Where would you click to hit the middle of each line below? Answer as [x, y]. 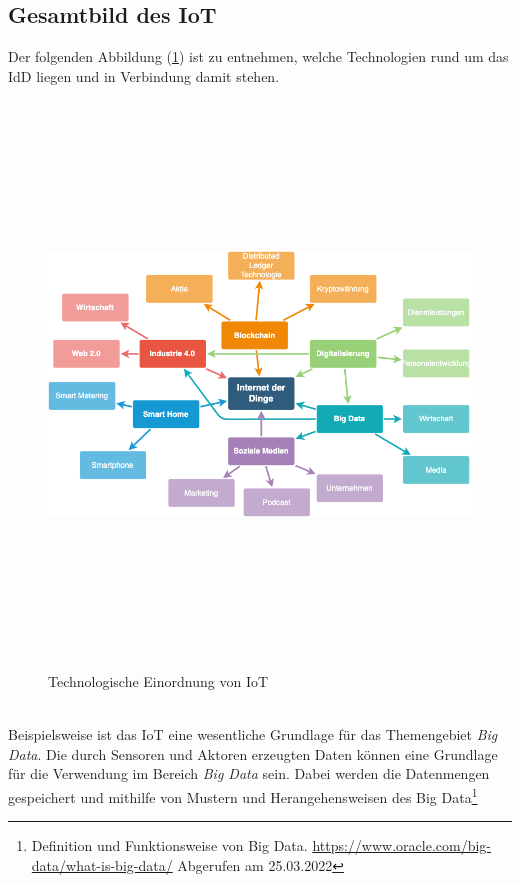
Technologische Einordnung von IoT [158, 680]
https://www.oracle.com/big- [401, 845]
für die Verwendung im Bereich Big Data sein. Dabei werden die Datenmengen [249, 773]
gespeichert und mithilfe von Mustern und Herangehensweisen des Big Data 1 [243, 795]
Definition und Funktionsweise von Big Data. [169, 845]
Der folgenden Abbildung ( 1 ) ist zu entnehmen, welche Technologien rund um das [258, 56]
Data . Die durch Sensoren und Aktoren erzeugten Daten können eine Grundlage [253, 753]
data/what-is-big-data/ [102, 864]
